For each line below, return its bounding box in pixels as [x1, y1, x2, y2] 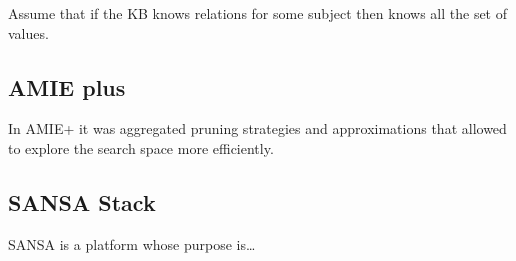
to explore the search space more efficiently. [8, 137, 274, 158]
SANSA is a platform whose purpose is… [8, 233, 256, 254]
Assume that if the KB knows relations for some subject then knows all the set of [8, 3, 507, 23]
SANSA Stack [8, 186, 156, 217]
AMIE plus [8, 71, 126, 102]
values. [8, 22, 49, 43]
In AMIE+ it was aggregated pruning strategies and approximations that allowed [8, 118, 507, 139]
